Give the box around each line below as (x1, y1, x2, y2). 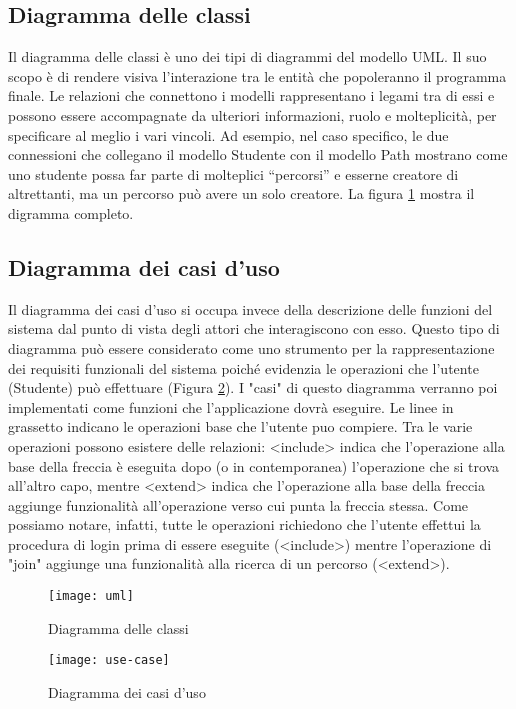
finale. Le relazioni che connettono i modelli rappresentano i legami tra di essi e (8, 85, 495, 106)
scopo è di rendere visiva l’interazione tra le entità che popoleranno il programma (8, 65, 507, 86)
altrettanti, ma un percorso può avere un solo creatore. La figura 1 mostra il (8, 183, 475, 204)
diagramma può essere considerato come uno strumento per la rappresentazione (8, 337, 495, 358)
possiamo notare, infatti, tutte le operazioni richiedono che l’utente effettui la (8, 514, 481, 535)
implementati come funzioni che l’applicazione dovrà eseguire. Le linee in (8, 396, 454, 417)
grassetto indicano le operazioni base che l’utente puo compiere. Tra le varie (8, 416, 473, 437)
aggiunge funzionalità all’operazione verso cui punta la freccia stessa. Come (8, 494, 469, 515)
